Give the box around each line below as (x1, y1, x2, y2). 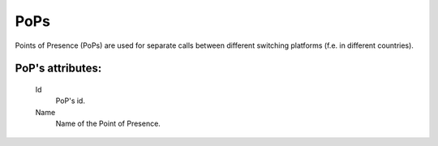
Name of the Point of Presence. (55, 118, 161, 129)
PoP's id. (55, 96, 85, 105)
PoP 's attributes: (15, 62, 102, 75)
